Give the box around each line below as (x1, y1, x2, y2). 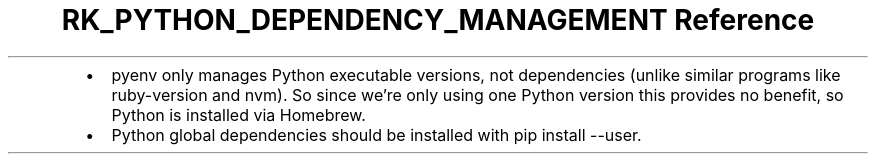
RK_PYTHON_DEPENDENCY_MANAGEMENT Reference (61, 3, 815, 37)
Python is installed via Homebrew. (111, 104, 366, 125)
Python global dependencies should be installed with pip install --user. (111, 124, 642, 145)
